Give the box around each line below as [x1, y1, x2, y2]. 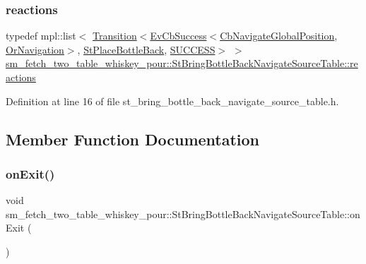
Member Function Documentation [6, 128, 260, 150]
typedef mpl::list [6, 28, 76, 43]
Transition [92, 28, 137, 43]
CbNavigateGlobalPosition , [220, 28, 338, 43]
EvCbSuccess [150, 28, 207, 43]
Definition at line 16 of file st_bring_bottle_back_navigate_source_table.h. [6, 93, 339, 108]
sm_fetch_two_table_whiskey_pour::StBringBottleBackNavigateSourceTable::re [6, 56, 358, 71]
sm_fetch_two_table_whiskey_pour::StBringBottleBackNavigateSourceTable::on [6, 206, 360, 221]
